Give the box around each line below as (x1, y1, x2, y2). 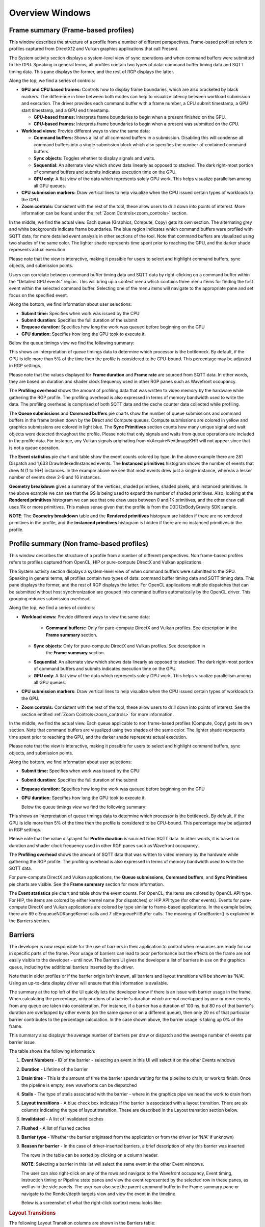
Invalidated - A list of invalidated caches (21, 1116, 104, 1122)
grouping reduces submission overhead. (9, 596, 91, 602)
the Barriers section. (9, 918, 51, 924)
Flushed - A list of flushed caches (21, 1125, 90, 1131)
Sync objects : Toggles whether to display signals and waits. (33, 155, 156, 161)
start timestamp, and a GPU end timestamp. (21, 107, 110, 113)
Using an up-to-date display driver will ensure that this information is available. (9, 980, 169, 986)
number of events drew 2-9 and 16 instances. (9, 474, 101, 480)
